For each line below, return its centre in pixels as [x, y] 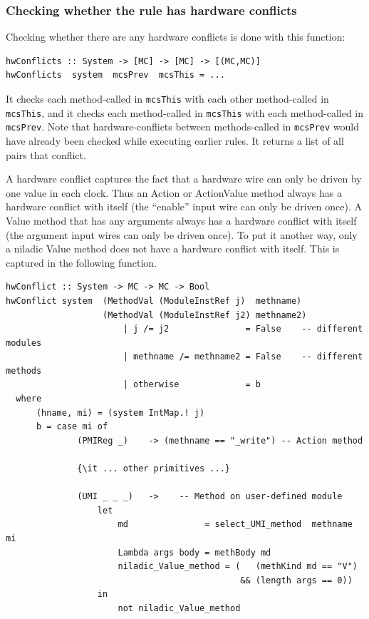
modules [24, 343]
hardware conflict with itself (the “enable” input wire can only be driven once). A [184, 206]
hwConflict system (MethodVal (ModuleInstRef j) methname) [154, 301]
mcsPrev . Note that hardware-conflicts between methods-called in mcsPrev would [182, 127]
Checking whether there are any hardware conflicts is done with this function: [176, 37]
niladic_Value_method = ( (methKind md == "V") [238, 567]
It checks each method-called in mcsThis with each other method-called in [167, 98]
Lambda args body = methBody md [194, 552]
